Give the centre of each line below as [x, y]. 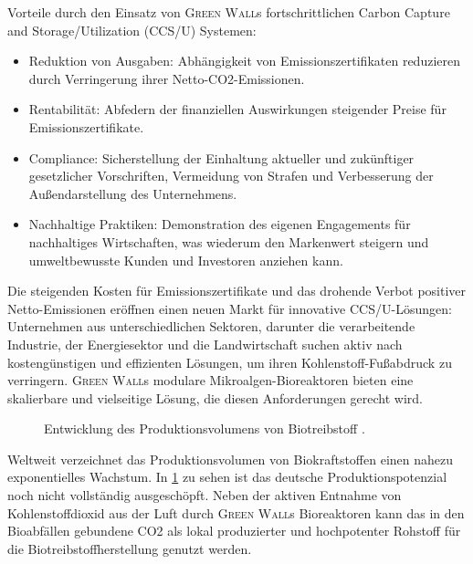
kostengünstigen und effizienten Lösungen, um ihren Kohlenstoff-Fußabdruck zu [230, 362]
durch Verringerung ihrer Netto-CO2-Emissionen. [167, 78]
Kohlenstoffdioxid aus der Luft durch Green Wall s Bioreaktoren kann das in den [236, 512]
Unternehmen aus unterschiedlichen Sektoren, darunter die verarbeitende [211, 326]
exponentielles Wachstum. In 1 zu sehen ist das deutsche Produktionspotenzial [227, 477]
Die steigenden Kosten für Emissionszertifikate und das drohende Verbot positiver [237, 291]
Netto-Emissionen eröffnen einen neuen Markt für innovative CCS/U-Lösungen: [230, 308]
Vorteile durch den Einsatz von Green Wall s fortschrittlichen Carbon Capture [229, 12]
